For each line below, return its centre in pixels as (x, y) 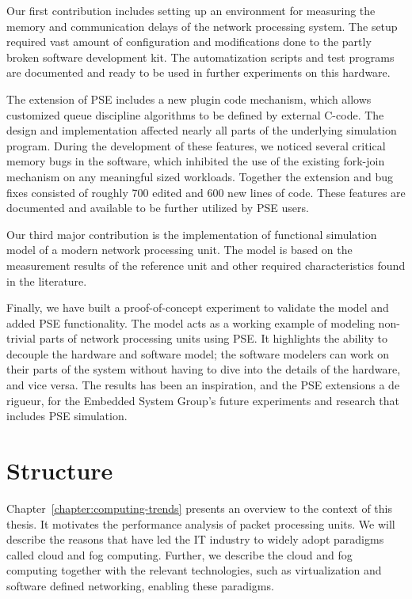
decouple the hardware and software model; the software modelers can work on (198, 353)
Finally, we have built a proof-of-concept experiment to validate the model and (198, 307)
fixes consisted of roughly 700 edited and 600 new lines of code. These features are (206, 192)
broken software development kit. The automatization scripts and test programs (200, 57)
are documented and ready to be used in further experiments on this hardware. (198, 72)
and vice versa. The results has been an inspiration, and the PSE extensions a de (203, 385)
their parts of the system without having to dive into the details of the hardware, (204, 369)
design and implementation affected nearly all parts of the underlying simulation (202, 130)
